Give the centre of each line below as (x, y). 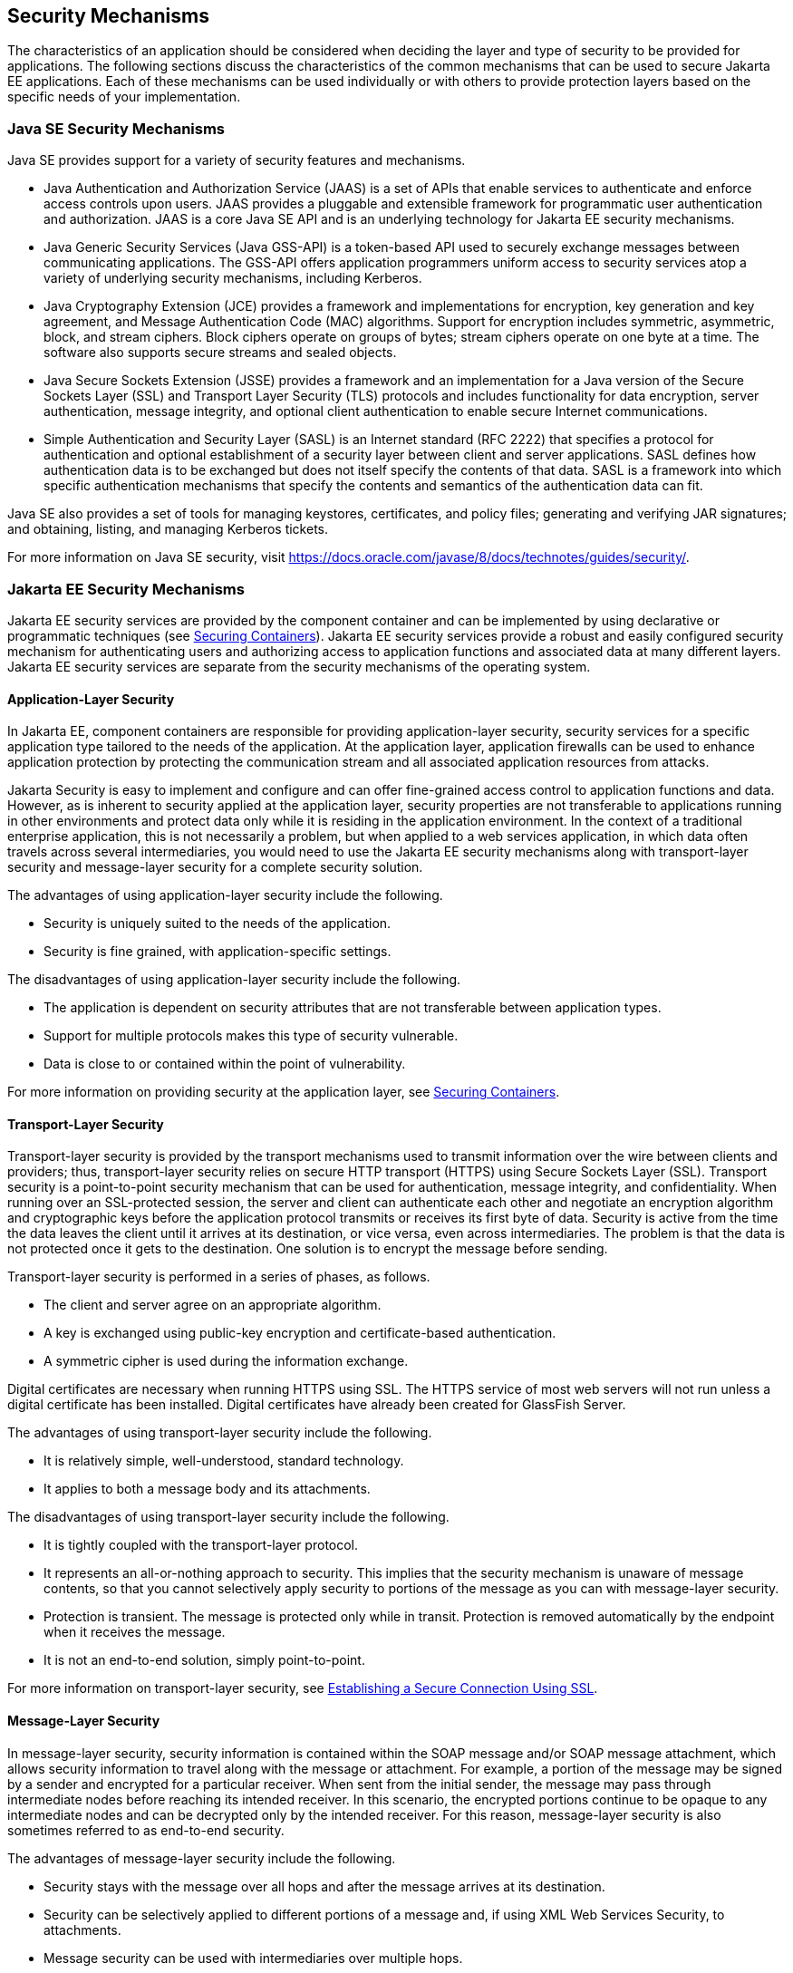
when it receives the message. (135, 1632)
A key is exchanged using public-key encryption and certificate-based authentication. (300, 1333)
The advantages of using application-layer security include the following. (225, 895)
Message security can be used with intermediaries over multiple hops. (253, 1958)
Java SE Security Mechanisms (116, 128)
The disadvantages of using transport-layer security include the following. (228, 1517)
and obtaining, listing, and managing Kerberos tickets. (168, 529)
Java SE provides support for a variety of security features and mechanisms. (237, 160)
